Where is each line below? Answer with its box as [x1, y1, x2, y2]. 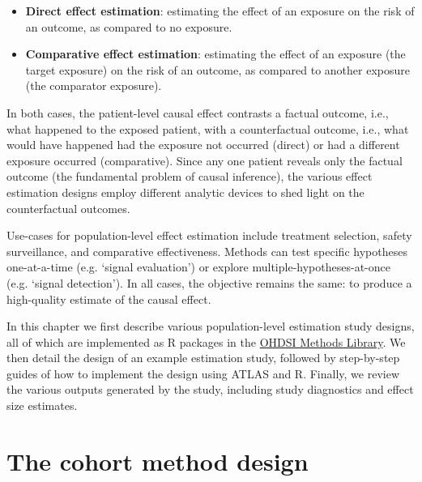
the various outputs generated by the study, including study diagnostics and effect [6, 381, 414, 398]
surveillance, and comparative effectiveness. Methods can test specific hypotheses [6, 242, 407, 259]
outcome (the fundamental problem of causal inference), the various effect [6, 168, 373, 185]
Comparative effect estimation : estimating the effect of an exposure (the [25, 45, 406, 62]
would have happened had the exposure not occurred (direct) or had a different [6, 136, 400, 153]
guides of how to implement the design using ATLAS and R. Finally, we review [6, 365, 400, 382]
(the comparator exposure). [25, 77, 162, 94]
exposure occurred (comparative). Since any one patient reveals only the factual [6, 151, 403, 168]
